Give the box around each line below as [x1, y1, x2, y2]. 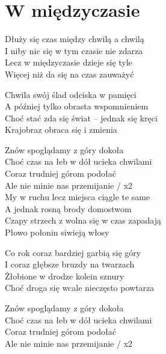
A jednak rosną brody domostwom [5, 202, 132, 215]
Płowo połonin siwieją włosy [5, 226, 109, 239]
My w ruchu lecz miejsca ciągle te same [5, 191, 150, 203]
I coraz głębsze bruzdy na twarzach [5, 258, 135, 270]
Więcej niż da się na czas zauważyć [5, 67, 134, 80]
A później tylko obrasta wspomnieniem [5, 100, 149, 112]
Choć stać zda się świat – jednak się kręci [5, 111, 158, 124]
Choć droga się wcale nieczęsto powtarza [5, 281, 155, 294]
